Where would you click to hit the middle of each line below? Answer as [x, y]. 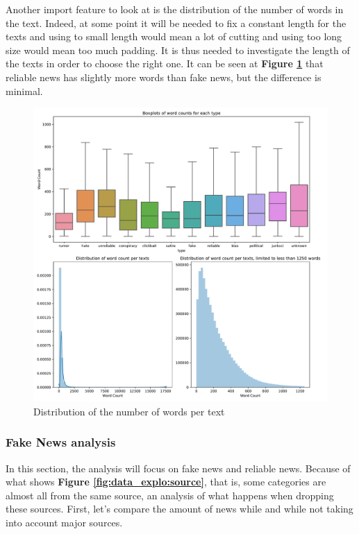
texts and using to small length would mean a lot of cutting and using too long [174, 36]
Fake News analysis [61, 442]
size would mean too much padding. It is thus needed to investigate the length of [178, 50]
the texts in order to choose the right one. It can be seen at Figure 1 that [165, 63]
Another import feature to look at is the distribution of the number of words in [175, 9]
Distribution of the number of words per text [129, 411]
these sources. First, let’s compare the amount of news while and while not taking [179, 509]
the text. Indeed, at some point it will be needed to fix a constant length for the [176, 23]
